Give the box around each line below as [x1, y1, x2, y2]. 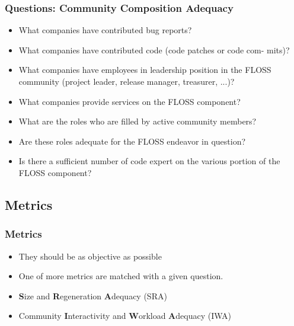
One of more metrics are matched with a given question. [18, 270, 223, 282]
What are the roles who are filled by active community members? [18, 115, 257, 127]
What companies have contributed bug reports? [18, 24, 192, 36]
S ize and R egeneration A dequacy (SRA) [18, 289, 167, 302]
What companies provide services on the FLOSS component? [18, 95, 241, 107]
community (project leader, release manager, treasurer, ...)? [18, 75, 235, 87]
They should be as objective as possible [18, 250, 162, 262]
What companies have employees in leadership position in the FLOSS [18, 63, 271, 76]
